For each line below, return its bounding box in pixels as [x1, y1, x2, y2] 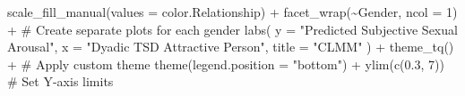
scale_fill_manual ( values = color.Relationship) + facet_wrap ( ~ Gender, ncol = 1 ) [7, 3, 458, 20]
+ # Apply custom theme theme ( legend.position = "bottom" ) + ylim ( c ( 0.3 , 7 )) [7, 54, 444, 73]
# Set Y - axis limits [7, 72, 114, 91]
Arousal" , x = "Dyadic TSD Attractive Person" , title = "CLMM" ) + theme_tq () [7, 37, 454, 56]
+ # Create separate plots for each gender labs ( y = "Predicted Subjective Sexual [7, 20, 458, 38]
